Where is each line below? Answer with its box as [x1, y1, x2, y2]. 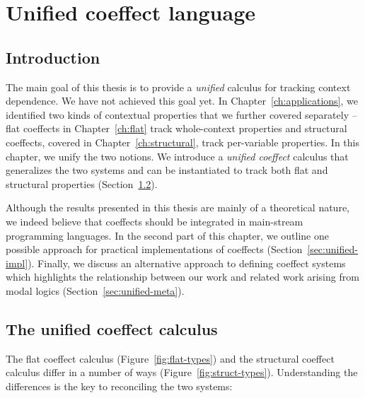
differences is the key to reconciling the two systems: [6, 378, 233, 393]
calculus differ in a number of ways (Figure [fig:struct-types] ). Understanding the [6, 365, 358, 380]
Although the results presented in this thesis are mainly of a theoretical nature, [6, 200, 349, 215]
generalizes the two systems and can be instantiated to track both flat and [6, 163, 328, 177]
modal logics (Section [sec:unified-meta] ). [6, 283, 185, 298]
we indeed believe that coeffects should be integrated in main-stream [6, 213, 303, 228]
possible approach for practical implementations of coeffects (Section [6, 242, 303, 257]
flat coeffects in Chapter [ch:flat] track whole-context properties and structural [6, 121, 347, 136]
